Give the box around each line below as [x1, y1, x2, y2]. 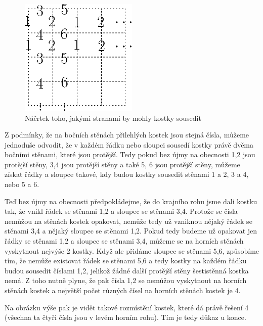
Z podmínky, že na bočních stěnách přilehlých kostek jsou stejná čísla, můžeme [5, 129, 249, 140]
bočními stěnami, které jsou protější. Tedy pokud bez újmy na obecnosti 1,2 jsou [5, 149, 255, 160]
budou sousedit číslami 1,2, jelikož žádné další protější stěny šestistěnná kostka [5, 265, 249, 275]
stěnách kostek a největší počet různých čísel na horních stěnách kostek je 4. [5, 285, 241, 296]
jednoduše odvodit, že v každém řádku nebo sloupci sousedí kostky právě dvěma [5, 139, 254, 150]
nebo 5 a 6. [5, 179, 39, 190]
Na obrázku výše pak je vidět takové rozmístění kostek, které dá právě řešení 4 [5, 302, 249, 312]
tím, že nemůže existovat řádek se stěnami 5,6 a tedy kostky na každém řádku [5, 255, 247, 266]
